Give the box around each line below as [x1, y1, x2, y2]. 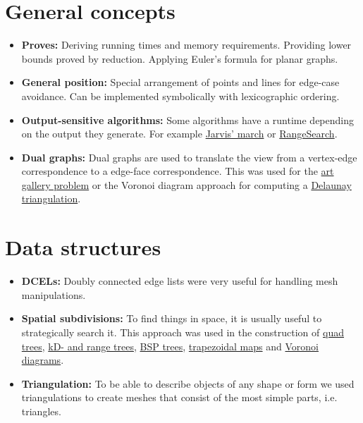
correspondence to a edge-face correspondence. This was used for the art [21, 164, 334, 178]
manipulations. [21, 287, 86, 302]
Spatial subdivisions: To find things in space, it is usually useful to [21, 311, 322, 326]
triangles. [21, 403, 61, 418]
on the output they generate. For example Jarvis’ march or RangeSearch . [21, 126, 338, 141]
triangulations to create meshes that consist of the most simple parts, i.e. [21, 390, 338, 405]
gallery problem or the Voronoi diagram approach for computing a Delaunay [21, 177, 352, 192]
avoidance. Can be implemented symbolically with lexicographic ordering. [21, 88, 340, 103]
